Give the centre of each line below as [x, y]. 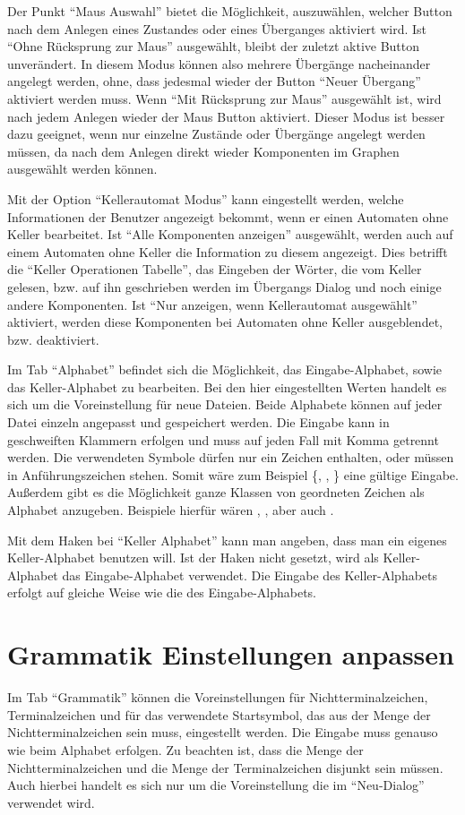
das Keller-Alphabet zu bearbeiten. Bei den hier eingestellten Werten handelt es [227, 386]
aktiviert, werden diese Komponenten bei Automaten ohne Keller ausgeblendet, [225, 322]
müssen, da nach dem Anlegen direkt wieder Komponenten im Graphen [203, 151]
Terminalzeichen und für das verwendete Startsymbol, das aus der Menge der [219, 714]
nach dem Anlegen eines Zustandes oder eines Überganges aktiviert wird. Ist [217, 28]
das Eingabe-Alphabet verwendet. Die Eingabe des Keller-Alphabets [250, 575]
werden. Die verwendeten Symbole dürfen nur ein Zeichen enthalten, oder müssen [231, 457]
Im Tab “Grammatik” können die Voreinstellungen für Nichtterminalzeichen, [218, 697]
